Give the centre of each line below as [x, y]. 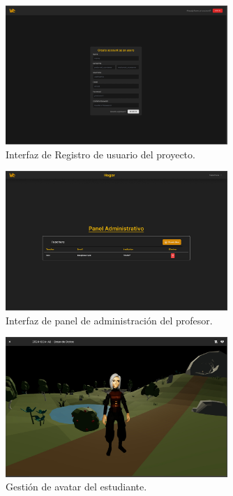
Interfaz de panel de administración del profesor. [109, 320]
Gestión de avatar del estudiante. [76, 487]
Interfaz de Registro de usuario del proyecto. [100, 154]
